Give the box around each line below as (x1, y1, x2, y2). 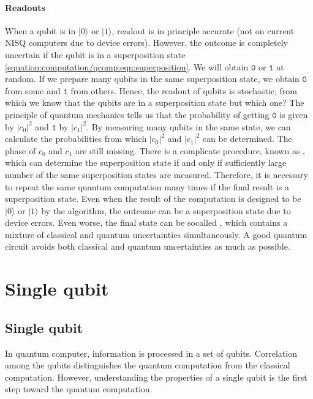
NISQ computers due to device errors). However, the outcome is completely (5, 36, 288, 49)
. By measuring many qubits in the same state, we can (86, 120, 291, 133)
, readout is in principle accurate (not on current (111, 24, 295, 37)
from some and (5, 84, 61, 97)
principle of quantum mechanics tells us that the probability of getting (5, 108, 270, 121)
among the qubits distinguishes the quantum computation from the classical (5, 359, 290, 371)
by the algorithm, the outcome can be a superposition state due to (41, 204, 291, 217)
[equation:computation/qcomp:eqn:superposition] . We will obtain (5, 60, 249, 73)
